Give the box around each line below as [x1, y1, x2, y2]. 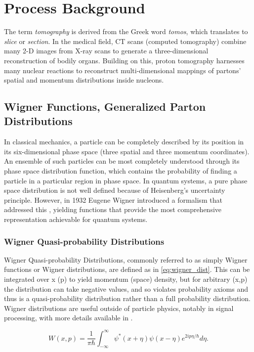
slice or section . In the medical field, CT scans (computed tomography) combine [4, 36, 247, 46]
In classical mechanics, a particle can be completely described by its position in [4, 136, 244, 147]
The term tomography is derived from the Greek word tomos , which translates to [4, 26, 248, 37]
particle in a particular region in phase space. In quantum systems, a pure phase [4, 175, 248, 185]
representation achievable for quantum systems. [4, 214, 148, 224]
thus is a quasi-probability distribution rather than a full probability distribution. [4, 293, 251, 304]
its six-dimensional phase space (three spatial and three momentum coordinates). [4, 146, 250, 156]
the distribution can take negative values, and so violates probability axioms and [4, 283, 248, 294]
